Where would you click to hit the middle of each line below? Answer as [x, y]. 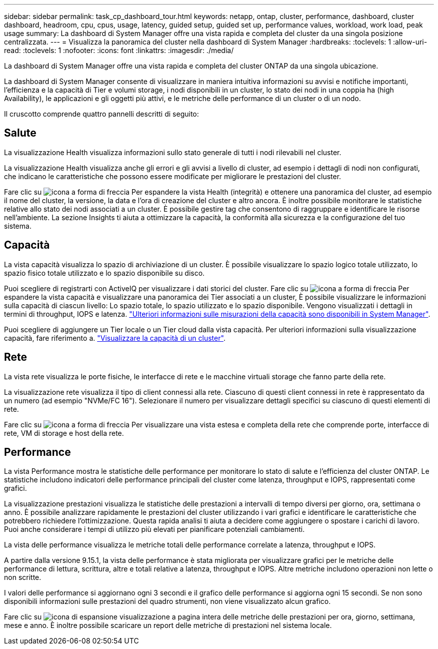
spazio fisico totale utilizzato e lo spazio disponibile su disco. [104, 273]
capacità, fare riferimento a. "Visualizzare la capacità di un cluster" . [115, 338]
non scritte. [23, 577]
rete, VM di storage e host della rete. [64, 433]
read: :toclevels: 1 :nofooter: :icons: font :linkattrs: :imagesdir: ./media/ [119, 50]
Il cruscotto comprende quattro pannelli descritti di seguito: [101, 114]
